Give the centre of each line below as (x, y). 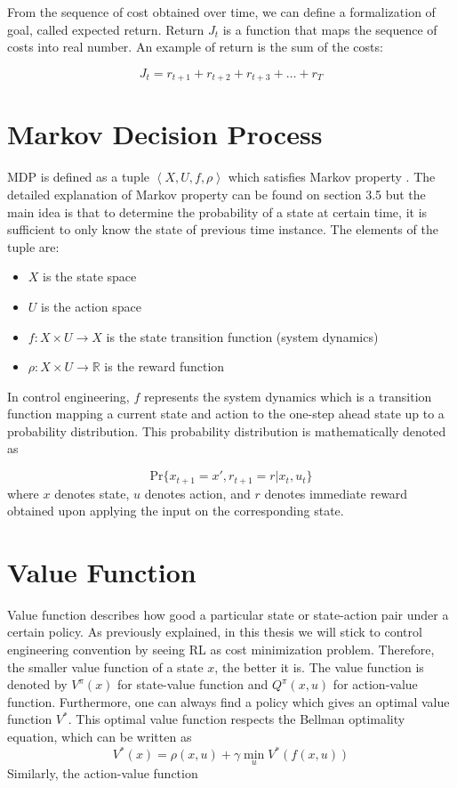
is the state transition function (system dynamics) (242, 336)
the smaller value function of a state (105, 666)
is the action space (91, 306)
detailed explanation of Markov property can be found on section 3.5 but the (216, 194)
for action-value (375, 684)
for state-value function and (193, 684)
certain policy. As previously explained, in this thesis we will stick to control (215, 632)
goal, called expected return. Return (106, 29)
